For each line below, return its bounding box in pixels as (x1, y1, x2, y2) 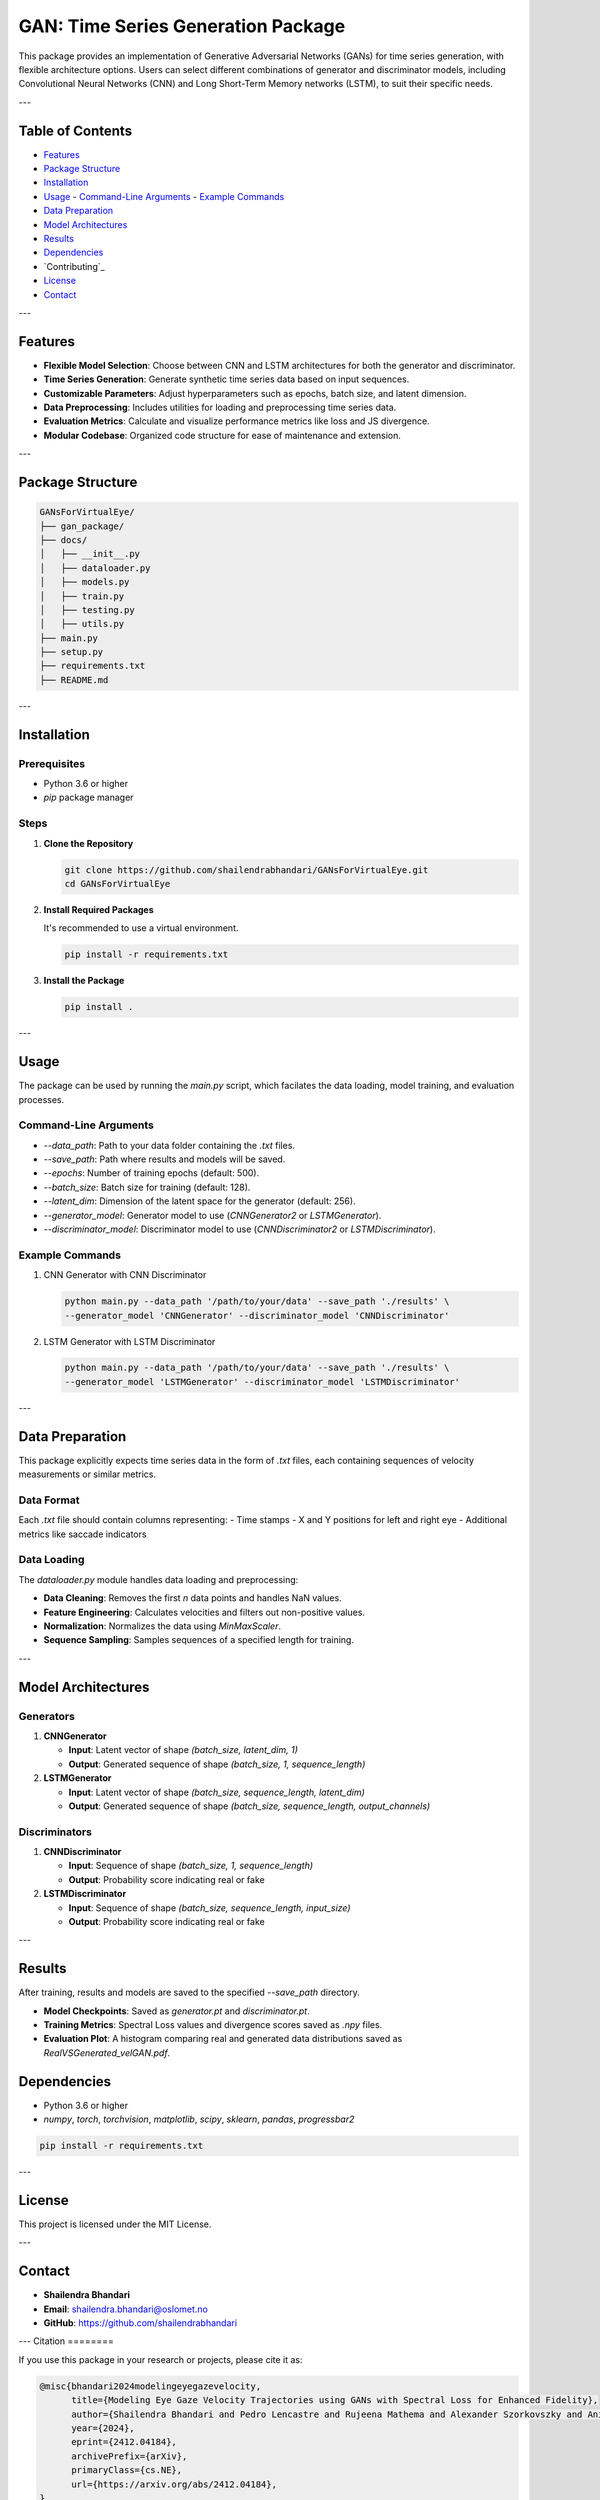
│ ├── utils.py (39, 618, 125, 630)
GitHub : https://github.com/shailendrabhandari (43, 2317, 238, 2329)
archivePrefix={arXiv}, (71, 2450, 188, 2462)
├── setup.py (39, 646, 104, 658)
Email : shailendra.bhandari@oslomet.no (43, 2303, 209, 2315)
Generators (18, 1709, 75, 1723)
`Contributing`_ (43, 260, 105, 272)
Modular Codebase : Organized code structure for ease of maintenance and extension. (43, 429, 402, 441)
